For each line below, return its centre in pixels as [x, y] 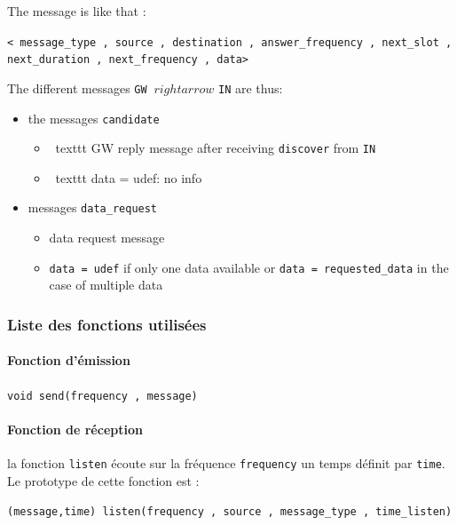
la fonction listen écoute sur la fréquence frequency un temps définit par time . [226, 463]
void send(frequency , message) [102, 396]
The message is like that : [77, 11]
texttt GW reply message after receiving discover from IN [216, 148]
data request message [107, 238]
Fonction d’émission [69, 360]
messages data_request [93, 207]
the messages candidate [94, 118]
